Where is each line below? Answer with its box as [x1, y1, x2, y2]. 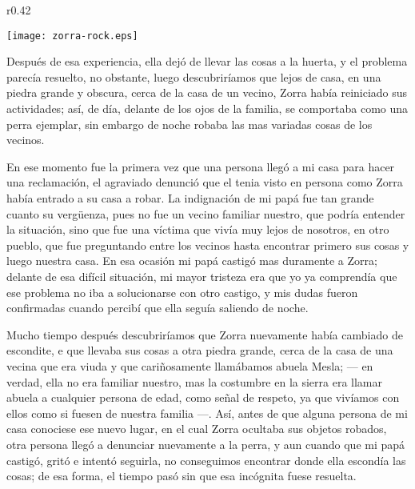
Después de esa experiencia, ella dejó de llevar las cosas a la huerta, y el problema [6, 53, 408, 70]
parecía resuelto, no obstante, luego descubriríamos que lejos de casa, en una [6, 68, 381, 85]
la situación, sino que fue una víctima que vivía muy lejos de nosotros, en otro [6, 221, 389, 238]
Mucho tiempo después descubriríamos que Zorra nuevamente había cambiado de [6, 326, 403, 343]
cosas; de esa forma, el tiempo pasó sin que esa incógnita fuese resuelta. [6, 467, 357, 484]
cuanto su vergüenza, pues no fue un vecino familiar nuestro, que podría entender [6, 205, 405, 222]
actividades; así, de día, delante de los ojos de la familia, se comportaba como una [6, 100, 409, 117]
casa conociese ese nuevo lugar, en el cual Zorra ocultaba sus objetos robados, [6, 420, 387, 437]
